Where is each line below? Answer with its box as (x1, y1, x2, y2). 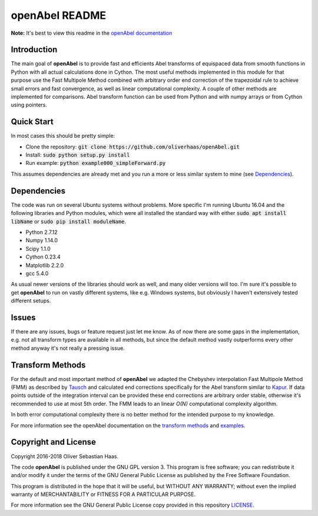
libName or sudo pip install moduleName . (11, 218, 127, 225)
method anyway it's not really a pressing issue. (11, 345, 125, 352)
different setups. (11, 297, 51, 305)
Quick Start (11, 117, 54, 127)
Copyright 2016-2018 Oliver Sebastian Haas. (11, 452, 119, 459)
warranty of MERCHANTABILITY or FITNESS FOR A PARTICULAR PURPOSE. (11, 491, 196, 498)
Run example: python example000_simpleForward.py (25, 160, 166, 167)
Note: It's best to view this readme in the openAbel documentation (11, 29, 173, 37)
